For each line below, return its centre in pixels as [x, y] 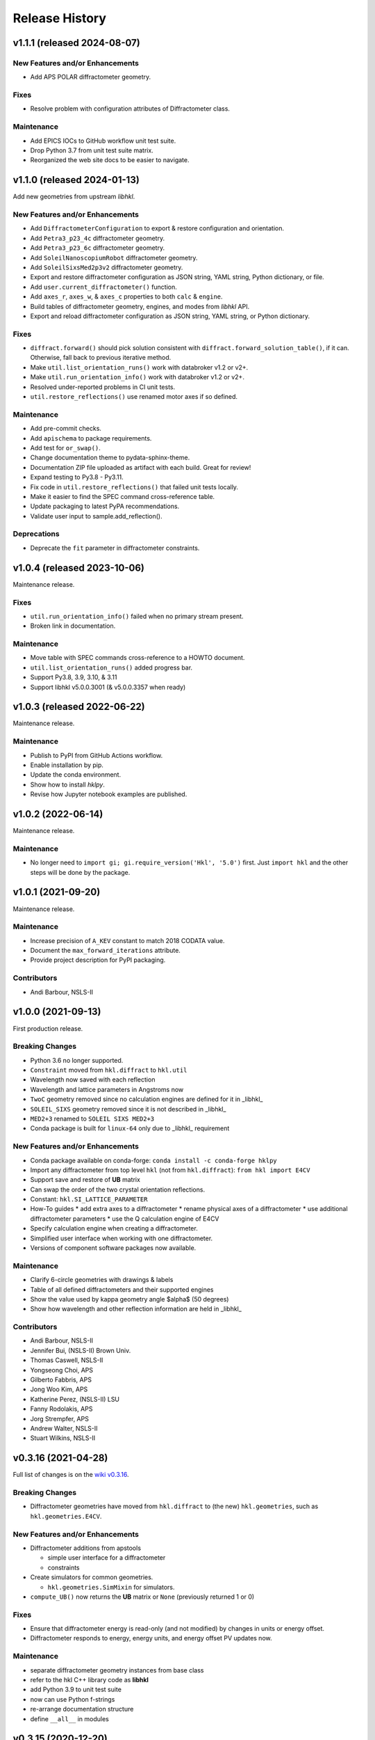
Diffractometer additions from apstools [86, 1548]
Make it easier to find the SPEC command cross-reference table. [123, 496]
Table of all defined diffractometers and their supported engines [122, 1289]
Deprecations [36, 534]
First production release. [48, 1028]
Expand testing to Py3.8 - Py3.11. [77, 477]
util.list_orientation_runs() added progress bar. [111, 667]
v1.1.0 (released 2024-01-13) [76, 180]
